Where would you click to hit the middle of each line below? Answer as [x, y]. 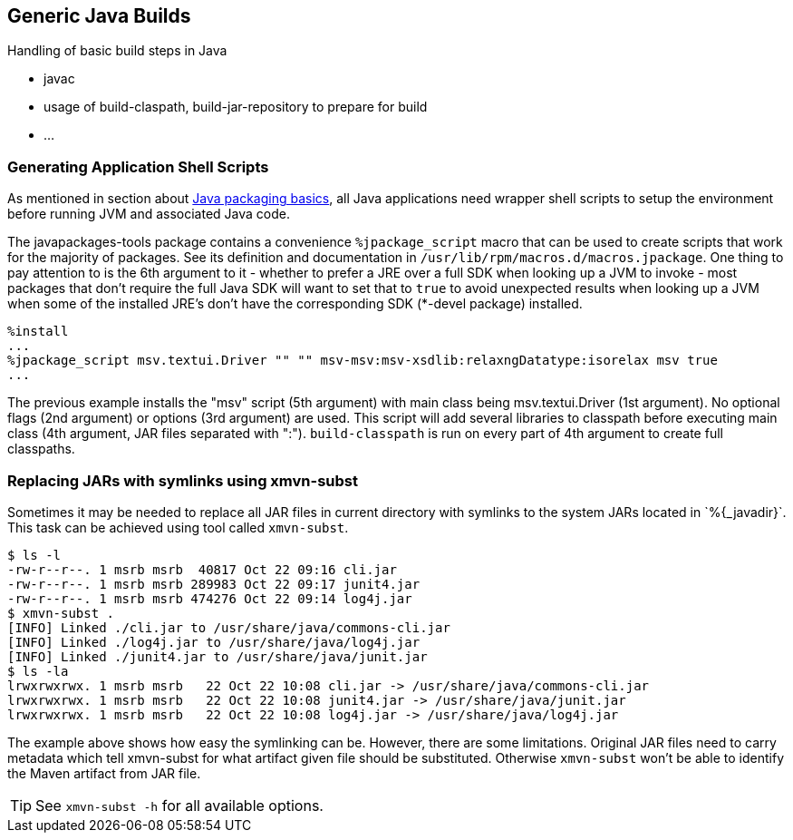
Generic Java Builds [99, 16]
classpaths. [41, 449]
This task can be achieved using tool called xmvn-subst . [178, 527]
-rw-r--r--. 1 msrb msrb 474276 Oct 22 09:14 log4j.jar [210, 598]
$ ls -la [38, 671]
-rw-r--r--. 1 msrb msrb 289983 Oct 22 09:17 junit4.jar [214, 584]
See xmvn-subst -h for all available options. [179, 805]
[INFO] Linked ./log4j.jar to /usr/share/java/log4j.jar [214, 642]
